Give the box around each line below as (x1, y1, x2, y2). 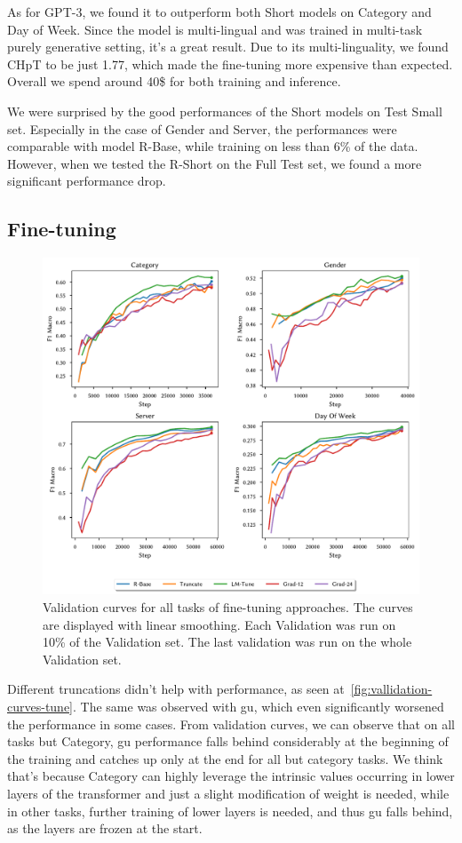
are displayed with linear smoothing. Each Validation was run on (43, 615, 396, 633)
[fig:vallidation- (350, 680, 433, 698)
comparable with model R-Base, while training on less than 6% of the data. (7, 137, 418, 155)
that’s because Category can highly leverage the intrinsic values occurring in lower (7, 767, 455, 785)
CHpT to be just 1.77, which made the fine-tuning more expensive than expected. (7, 54, 453, 73)
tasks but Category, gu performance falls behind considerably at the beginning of (7, 732, 449, 751)
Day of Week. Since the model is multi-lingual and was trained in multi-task (7, 20, 423, 38)
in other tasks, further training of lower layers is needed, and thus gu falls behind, (7, 801, 453, 820)
